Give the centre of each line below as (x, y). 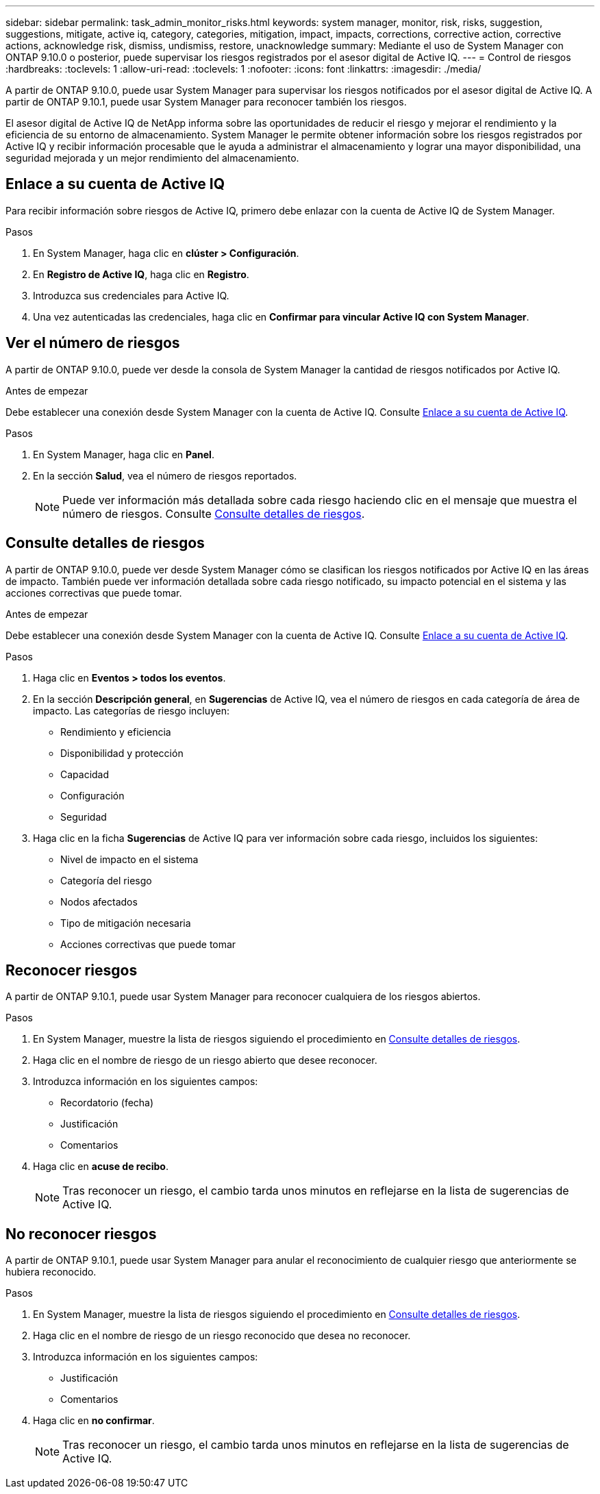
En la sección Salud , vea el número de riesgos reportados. (165, 475)
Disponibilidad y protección (122, 753)
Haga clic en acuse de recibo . (101, 1167)
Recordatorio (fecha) (107, 1103)
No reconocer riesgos (81, 1234)
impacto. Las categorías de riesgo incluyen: (132, 710)
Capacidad (85, 774)
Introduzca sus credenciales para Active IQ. (131, 295)
